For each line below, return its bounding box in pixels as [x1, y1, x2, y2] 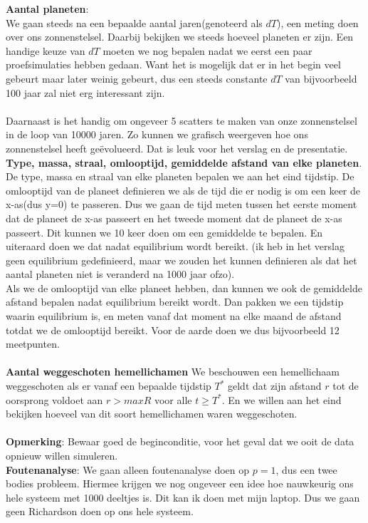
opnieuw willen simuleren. [6, 448, 118, 462]
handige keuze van [6, 43, 85, 58]
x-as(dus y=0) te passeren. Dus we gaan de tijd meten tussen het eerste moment [6, 197, 357, 212]
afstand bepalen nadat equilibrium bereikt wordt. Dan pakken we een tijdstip [6, 294, 344, 309]
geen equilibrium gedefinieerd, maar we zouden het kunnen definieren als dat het [6, 252, 357, 267]
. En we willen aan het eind [221, 392, 342, 407]
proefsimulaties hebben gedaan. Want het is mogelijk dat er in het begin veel [6, 57, 341, 72]
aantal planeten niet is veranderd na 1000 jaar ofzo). [6, 266, 235, 281]
